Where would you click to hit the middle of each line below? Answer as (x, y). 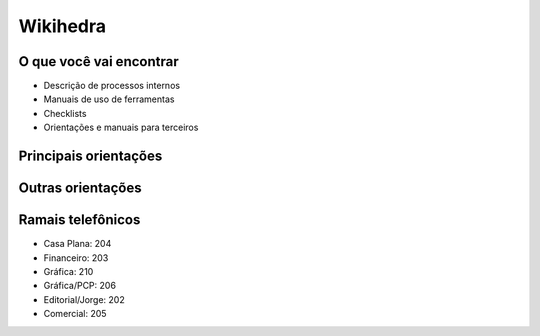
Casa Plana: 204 (77, 244)
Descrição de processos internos (111, 86)
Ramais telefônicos (79, 220)
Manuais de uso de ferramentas (109, 99)
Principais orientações (90, 156)
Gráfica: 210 (68, 271)
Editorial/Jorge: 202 (84, 299)
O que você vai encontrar (98, 61)
